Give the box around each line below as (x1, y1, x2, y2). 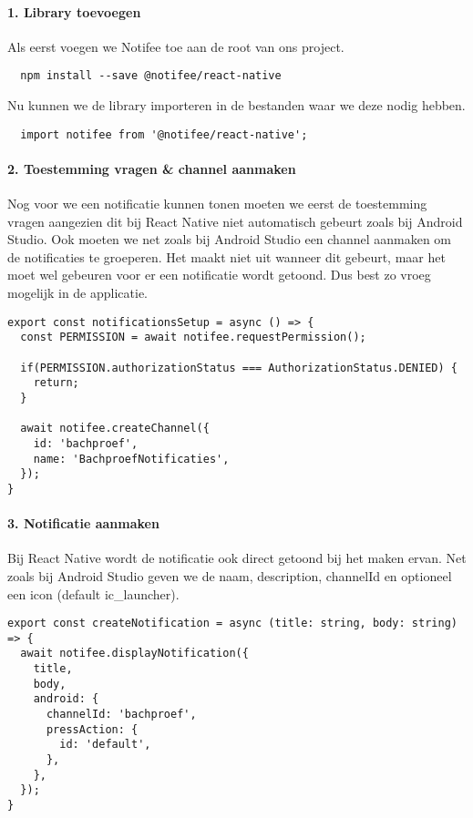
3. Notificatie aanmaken (7, 514, 159, 533)
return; (33, 376, 79, 390)
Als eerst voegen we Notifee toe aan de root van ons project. (7, 36, 344, 56)
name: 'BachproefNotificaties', (33, 452, 230, 465)
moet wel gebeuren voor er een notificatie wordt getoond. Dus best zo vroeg (7, 265, 431, 284)
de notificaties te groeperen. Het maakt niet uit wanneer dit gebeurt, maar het (7, 247, 446, 266)
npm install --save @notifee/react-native (20, 69, 282, 83)
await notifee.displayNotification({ (20, 647, 249, 660)
